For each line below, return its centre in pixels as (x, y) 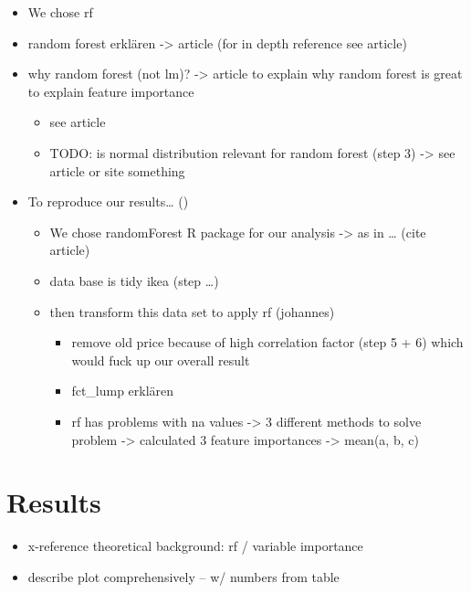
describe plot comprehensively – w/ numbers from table (183, 576)
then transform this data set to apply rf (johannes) (192, 311)
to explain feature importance (111, 91)
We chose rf (60, 12)
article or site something (117, 170)
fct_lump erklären (123, 391)
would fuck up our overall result (161, 360)
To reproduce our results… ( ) (108, 201)
